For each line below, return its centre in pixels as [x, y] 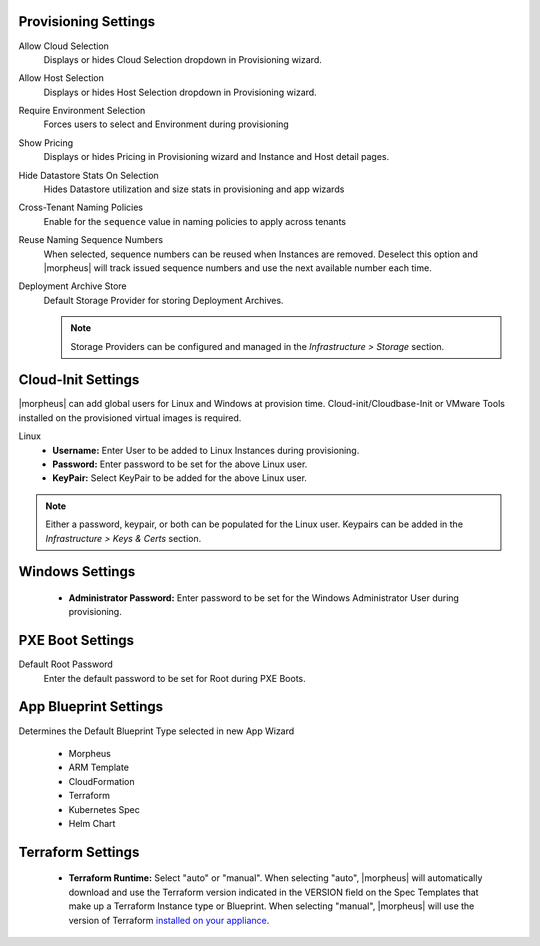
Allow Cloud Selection [64, 46]
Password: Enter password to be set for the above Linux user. [180, 464]
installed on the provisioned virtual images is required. [130, 417]
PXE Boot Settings [76, 640]
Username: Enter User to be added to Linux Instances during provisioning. [206, 450]
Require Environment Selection [82, 111]
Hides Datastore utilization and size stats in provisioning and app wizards [194, 189]
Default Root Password [66, 664]
